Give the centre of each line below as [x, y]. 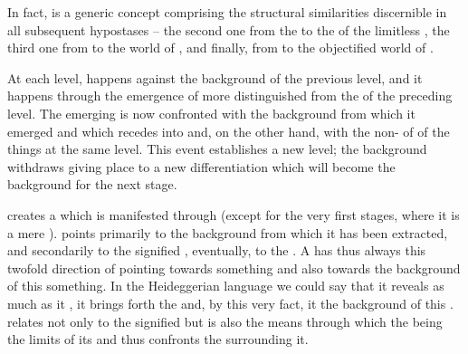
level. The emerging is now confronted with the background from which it [211, 113]
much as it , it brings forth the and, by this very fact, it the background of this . [230, 303]
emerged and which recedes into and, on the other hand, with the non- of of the [229, 131]
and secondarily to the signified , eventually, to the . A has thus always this [217, 250]
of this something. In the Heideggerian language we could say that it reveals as [226, 286]
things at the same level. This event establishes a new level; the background [217, 149]
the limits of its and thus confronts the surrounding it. [158, 339]
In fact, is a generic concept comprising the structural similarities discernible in [227, 12]
